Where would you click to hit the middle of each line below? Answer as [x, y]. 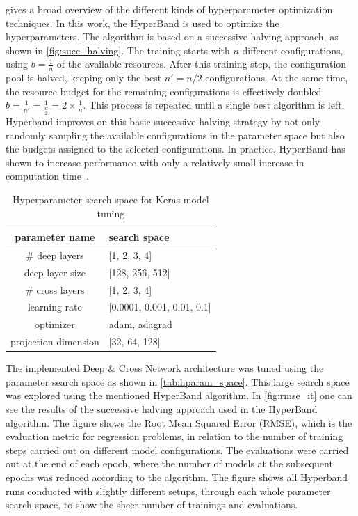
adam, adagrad [140, 324]
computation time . [47, 176]
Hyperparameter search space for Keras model [111, 199]
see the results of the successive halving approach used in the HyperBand [162, 409]
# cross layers [55, 289]
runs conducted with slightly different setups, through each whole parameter [168, 491]
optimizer [55, 324]
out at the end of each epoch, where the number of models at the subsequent [169, 463]
